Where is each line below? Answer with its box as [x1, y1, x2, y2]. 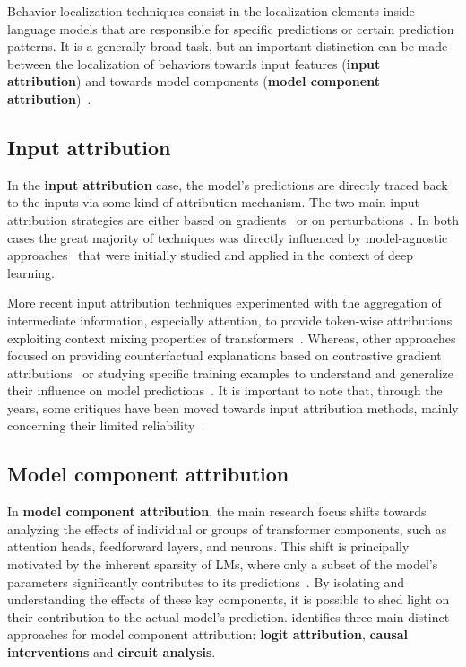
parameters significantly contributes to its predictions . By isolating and [7, 572, 405, 591]
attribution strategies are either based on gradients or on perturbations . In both [7, 210, 459, 229]
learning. [7, 263, 55, 282]
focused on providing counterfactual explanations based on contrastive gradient [7, 346, 442, 365]
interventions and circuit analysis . [7, 643, 216, 662]
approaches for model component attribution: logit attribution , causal [7, 625, 409, 644]
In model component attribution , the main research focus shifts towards [7, 502, 427, 521]
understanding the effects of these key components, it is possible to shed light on [7, 590, 450, 609]
